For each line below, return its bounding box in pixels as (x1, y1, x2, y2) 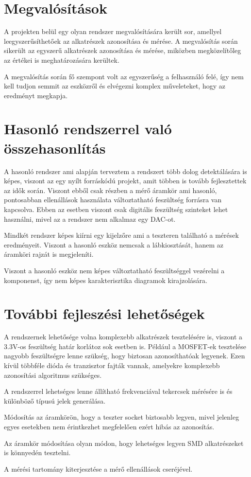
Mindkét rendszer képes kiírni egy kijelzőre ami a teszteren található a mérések (4, 230, 239, 240)
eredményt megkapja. (4, 90, 68, 100)
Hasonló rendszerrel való (4, 119, 172, 139)
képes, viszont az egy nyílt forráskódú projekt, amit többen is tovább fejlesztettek (4, 176, 247, 186)
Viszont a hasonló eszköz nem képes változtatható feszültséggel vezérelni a (4, 265, 225, 275)
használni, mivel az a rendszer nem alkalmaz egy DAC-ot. (4, 213, 176, 224)
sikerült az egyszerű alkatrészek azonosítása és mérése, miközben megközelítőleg (4, 45, 241, 55)
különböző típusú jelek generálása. (4, 395, 106, 406)
